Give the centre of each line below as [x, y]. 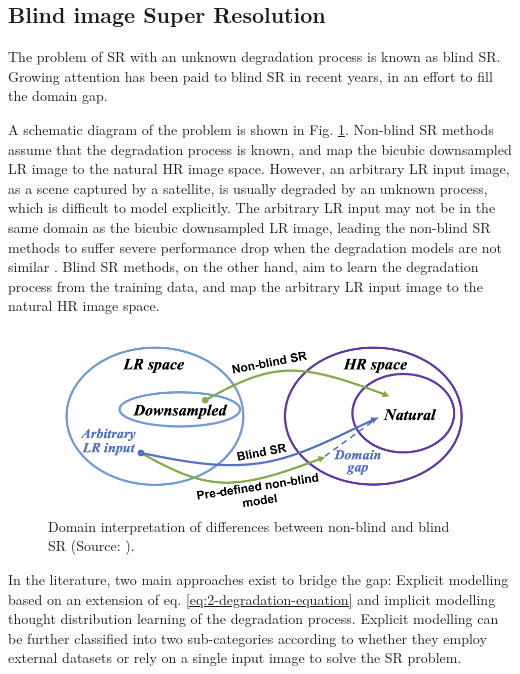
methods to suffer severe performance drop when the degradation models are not [255, 246]
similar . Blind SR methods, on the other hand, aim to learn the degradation [243, 266]
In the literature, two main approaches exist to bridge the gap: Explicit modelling [258, 579]
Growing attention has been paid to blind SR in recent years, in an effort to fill [250, 75]
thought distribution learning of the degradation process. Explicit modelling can [253, 618]
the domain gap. [58, 95]
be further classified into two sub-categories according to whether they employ [247, 637]
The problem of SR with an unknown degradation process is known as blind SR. [254, 56]
